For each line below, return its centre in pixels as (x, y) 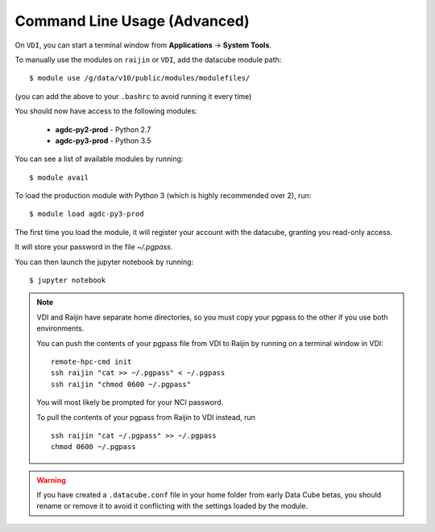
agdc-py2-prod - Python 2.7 (103, 130)
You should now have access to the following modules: (106, 111)
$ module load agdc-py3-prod (87, 214)
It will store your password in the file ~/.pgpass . (94, 247)
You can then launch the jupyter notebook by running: (104, 262)
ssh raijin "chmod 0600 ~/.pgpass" (121, 384)
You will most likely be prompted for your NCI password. (130, 402)
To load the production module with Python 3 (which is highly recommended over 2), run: (163, 196)
